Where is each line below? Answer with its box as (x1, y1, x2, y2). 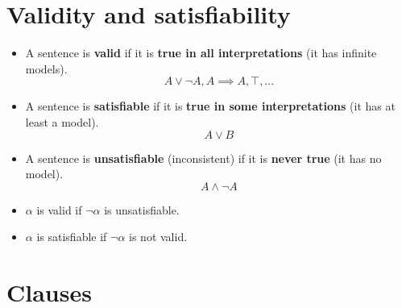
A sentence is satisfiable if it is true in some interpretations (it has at (25, 98, 396, 114)
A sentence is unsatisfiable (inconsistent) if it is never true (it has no (25, 149, 382, 166)
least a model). (25, 113, 99, 130)
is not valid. (129, 228, 188, 245)
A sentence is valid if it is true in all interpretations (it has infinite (25, 44, 377, 61)
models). (25, 60, 68, 77)
